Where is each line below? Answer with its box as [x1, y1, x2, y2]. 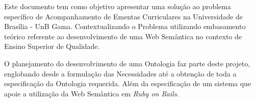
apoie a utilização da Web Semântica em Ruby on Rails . [4, 88, 179, 98]
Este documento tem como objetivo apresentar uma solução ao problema [4, 1, 232, 11]
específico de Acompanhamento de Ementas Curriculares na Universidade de [4, 11, 243, 21]
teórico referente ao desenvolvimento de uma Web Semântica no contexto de [4, 31, 242, 41]
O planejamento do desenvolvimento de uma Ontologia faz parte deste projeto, [4, 58, 250, 68]
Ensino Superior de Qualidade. [4, 41, 100, 52]
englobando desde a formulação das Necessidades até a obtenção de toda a [4, 68, 237, 79]
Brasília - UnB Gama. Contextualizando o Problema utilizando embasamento [4, 21, 246, 32]
